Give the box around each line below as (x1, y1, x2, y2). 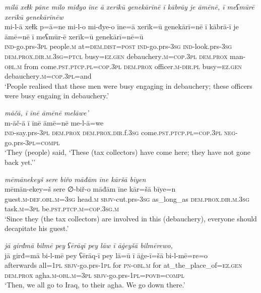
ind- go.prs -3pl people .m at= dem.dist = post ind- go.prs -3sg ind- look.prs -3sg (5, 41, 232, 51)
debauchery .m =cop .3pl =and (5, 71, 92, 81)
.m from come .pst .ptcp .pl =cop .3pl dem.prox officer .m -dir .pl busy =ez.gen (15, 61, 242, 71)
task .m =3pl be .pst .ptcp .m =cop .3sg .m (5, 203, 119, 214)
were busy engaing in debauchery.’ (5, 90, 109, 101)
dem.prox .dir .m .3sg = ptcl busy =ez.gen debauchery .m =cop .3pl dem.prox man (5, 50, 243, 61)
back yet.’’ (5, 156, 36, 167)
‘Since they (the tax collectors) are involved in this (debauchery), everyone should (5, 213, 257, 223)
